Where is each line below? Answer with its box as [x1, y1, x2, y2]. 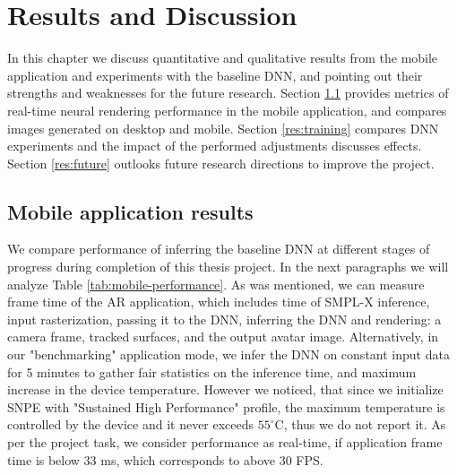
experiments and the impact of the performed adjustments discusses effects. [7, 136, 422, 155]
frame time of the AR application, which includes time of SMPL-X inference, [7, 292, 430, 311]
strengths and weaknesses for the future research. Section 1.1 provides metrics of [7, 83, 449, 102]
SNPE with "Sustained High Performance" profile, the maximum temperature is [7, 397, 445, 416]
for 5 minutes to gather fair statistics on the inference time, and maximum [7, 362, 417, 381]
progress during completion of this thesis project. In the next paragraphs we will [7, 257, 449, 276]
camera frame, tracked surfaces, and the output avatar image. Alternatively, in [7, 327, 439, 346]
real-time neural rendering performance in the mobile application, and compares [7, 100, 447, 119]
